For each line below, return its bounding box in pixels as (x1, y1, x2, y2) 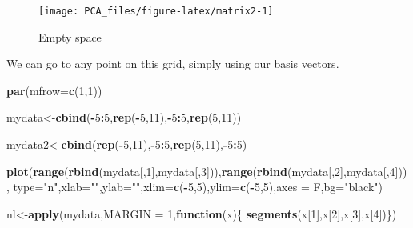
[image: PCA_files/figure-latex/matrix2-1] (38, 6, 274, 17)
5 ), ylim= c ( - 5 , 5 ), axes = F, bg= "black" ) (196, 178, 383, 195)
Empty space (38, 28, 102, 45)
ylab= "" (102, 178, 141, 195)
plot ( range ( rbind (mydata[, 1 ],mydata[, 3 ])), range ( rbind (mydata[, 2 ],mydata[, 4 (6, 162, 395, 179)
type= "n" (13, 178, 58, 195)
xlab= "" (61, 178, 99, 195)
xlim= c (143, 178, 180, 195)
